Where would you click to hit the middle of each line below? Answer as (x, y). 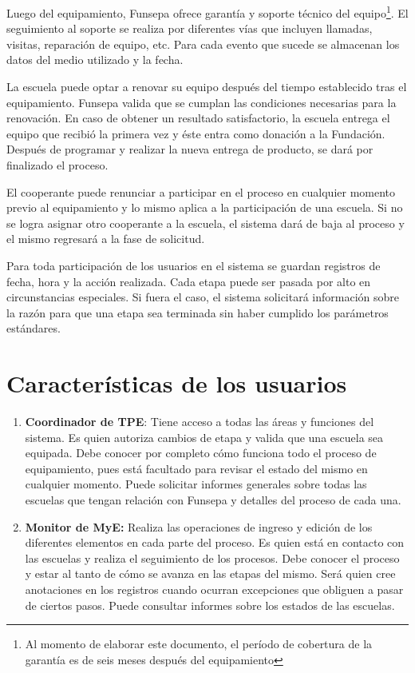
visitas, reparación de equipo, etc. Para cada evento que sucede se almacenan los (203, 44)
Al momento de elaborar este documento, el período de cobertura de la (199, 644)
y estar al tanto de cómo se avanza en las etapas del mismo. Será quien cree (210, 573)
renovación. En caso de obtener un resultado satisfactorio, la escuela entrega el (198, 118)
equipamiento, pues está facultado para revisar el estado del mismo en (196, 468)
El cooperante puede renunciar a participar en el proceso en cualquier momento (201, 191)
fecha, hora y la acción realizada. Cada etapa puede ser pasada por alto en (189, 281)
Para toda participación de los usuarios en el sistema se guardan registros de (194, 265)
